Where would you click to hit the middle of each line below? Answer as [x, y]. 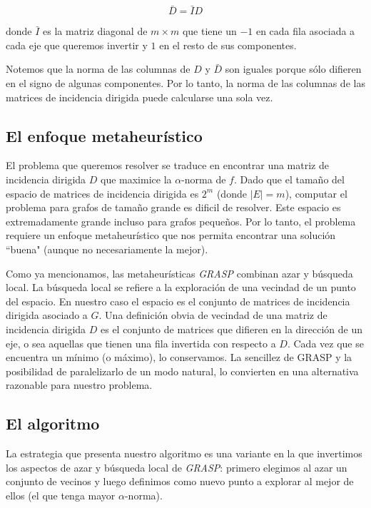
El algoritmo [53, 423]
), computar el [316, 193]
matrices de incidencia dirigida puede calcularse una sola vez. [139, 97]
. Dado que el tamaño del [289, 179]
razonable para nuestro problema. [79, 385]
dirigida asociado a [47, 315]
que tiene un [209, 31]
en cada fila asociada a [305, 31]
